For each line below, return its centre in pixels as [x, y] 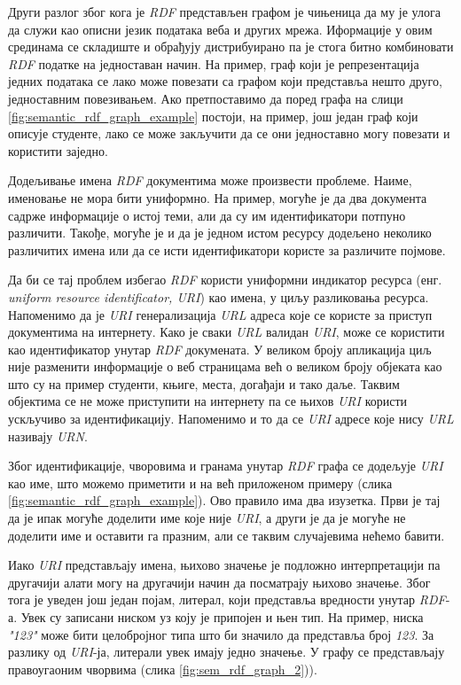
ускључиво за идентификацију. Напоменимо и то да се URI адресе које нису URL [231, 419]
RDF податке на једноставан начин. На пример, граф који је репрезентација [214, 63]
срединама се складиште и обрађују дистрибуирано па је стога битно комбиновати [231, 47]
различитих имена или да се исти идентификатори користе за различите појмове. [227, 249]
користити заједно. [58, 150]
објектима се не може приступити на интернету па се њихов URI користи [208, 401]
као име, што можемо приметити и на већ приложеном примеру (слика [200, 483]
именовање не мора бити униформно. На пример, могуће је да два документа [218, 197]
